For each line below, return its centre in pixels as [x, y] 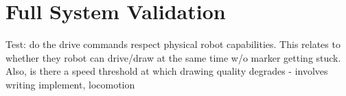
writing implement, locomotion [70, 84]
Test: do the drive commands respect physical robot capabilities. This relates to [173, 44]
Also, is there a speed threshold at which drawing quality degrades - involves [167, 71]
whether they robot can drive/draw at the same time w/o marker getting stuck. [173, 57]
